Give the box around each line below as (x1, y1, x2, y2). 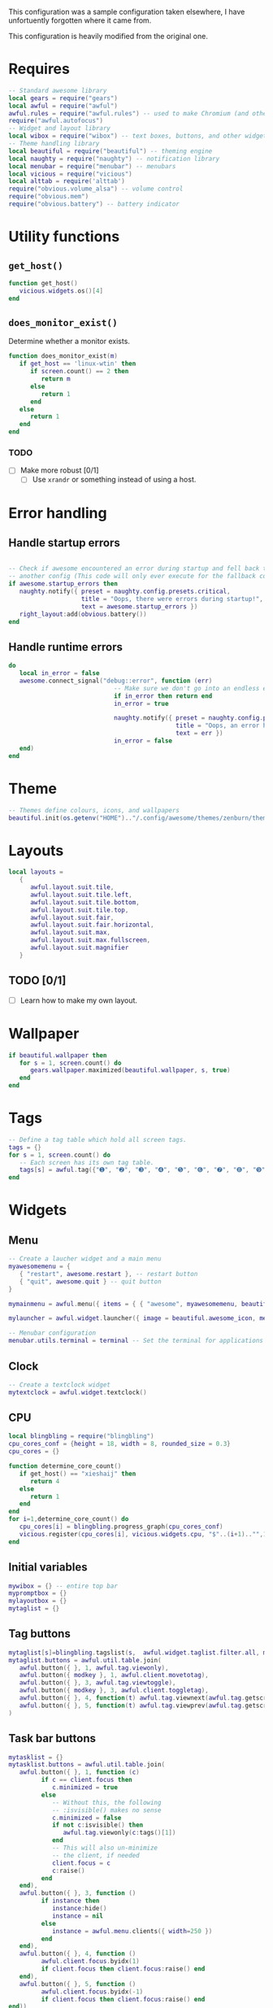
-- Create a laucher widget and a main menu (8, 1255, 162, 1263)
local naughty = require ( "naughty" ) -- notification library (8, 155, 220, 163)
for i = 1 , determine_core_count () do (8, 1515, 129, 1523)
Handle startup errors (8, 536, 120, 550)
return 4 (29, 1477, 60, 1485)
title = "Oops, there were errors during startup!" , (80, 595, 264, 603)
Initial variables (8, 1561, 88, 1575)
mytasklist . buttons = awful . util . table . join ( (8, 1761, 165, 1769)
